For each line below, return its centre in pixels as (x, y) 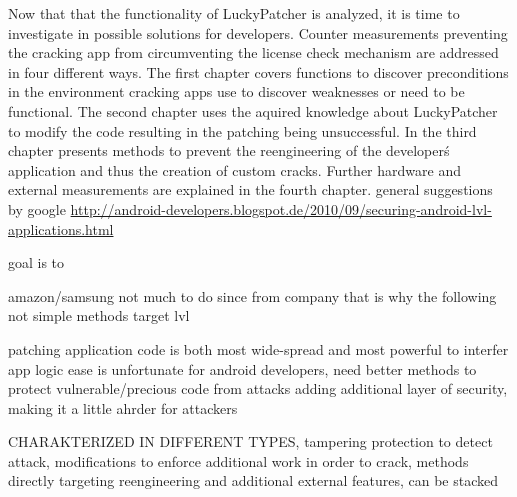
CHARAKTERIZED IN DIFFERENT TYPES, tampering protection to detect (250, 441)
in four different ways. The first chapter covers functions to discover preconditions (258, 71)
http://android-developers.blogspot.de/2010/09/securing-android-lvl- (281, 208)
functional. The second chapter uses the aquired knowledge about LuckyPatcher (253, 110)
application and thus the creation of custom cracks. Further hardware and (234, 169)
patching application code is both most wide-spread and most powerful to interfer (258, 348)
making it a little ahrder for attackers (123, 407)
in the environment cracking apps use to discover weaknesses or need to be (236, 91)
